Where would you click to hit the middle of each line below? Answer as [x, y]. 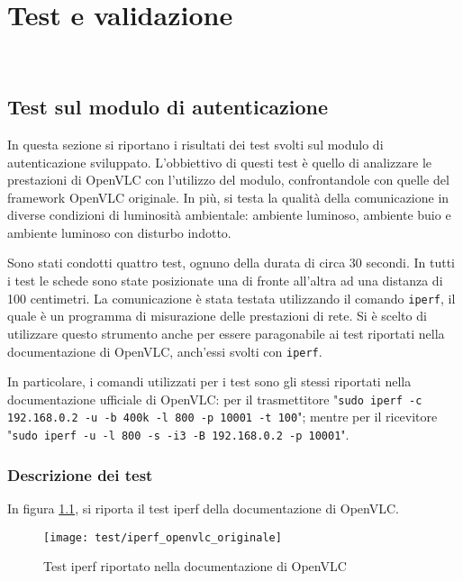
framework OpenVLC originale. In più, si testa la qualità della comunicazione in [228, 197]
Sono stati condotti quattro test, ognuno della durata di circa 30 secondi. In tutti [231, 263]
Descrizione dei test [80, 474]
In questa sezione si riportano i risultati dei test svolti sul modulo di [195, 144]
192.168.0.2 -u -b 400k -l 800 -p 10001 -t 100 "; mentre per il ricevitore [222, 417]
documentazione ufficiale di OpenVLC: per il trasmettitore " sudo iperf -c [215, 399]
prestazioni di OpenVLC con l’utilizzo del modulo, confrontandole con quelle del [228, 180]
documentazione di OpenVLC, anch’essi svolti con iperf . [165, 351]
